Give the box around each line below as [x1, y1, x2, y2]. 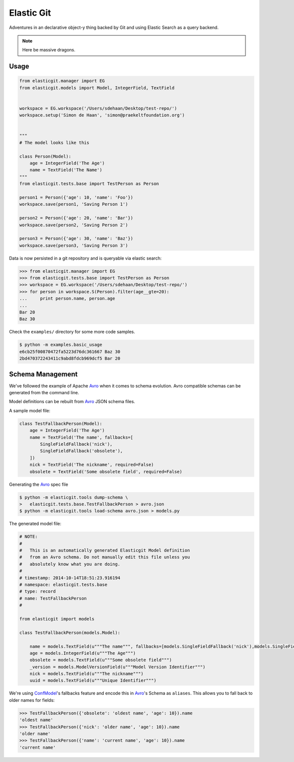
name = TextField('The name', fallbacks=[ [29, 434, 133, 440]
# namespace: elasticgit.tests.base [19, 582, 108, 587]
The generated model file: [9, 521, 61, 526]
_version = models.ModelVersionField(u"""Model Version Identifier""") [29, 664, 206, 669]
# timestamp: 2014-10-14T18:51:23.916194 [19, 575, 121, 580]
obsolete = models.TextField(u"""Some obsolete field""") [29, 657, 172, 663]
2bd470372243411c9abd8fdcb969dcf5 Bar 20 [19, 356, 121, 361]
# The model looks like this [19, 140, 90, 145]
